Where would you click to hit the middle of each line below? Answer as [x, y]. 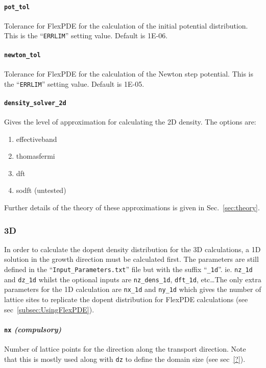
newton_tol [22, 55]
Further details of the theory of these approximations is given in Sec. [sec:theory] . [132, 207]
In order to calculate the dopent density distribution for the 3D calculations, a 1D [132, 249]
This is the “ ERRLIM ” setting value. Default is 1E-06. [86, 35]
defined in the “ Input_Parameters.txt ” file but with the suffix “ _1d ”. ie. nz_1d [128, 269]
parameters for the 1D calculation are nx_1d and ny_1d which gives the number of [133, 289]
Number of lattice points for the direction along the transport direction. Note [125, 349]
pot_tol [17, 7]
